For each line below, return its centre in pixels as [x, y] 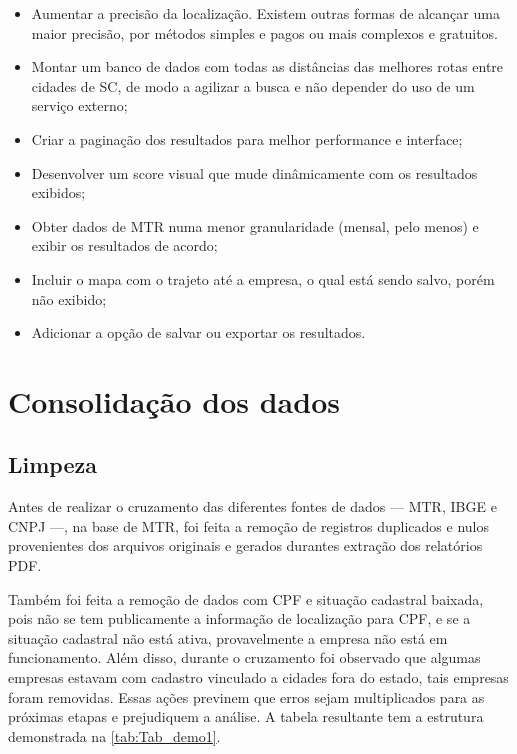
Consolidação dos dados [174, 400]
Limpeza [52, 464]
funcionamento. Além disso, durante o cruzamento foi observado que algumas [244, 657]
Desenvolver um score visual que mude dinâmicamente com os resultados [254, 172]
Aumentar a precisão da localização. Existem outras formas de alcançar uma [265, 13]
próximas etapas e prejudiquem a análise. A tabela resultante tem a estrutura [246, 716]
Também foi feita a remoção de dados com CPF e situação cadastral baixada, [246, 598]
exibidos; [58, 192]
